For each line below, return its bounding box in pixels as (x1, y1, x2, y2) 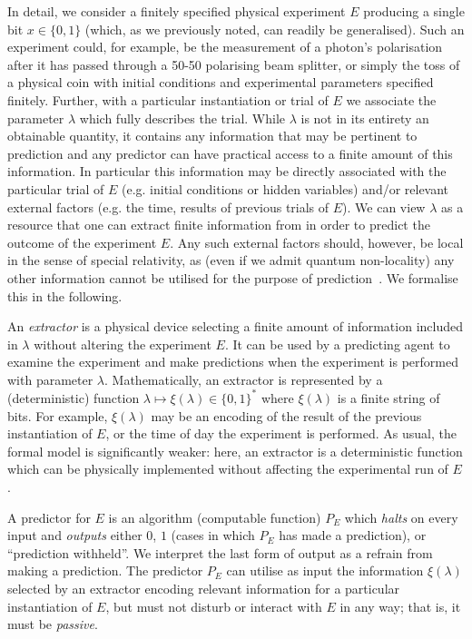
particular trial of (7, 179, 104, 198)
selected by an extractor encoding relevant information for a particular (7, 578, 400, 597)
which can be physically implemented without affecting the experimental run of (7, 459, 448, 478)
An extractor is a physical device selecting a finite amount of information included (7, 317, 463, 336)
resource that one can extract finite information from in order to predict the (7, 215, 430, 234)
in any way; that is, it (339, 596, 461, 615)
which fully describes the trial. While (79, 108, 285, 127)
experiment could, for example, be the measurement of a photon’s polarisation (7, 37, 443, 56)
